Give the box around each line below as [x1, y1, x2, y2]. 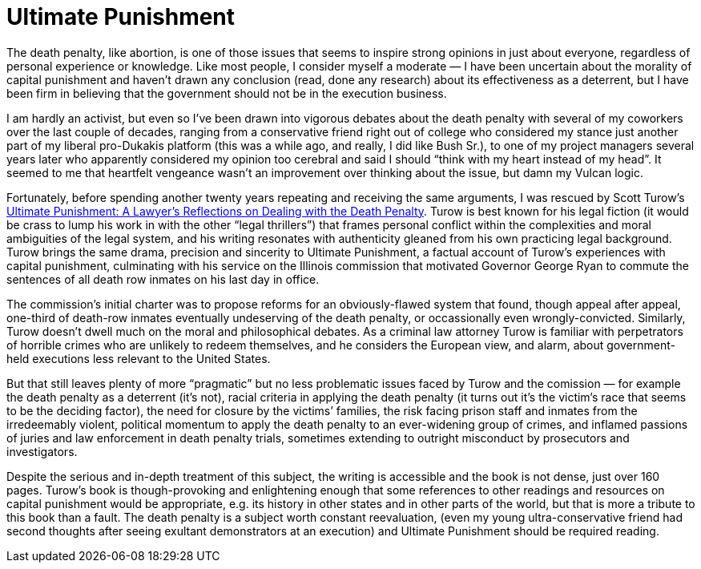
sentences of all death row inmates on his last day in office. [6, 272, 320, 286]
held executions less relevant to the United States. [6, 351, 271, 365]
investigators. [6, 444, 78, 458]
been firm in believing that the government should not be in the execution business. [6, 86, 447, 100]
